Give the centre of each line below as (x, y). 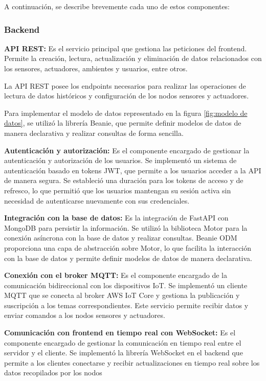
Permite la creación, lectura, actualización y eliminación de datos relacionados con (133, 58)
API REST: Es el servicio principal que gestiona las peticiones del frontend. (126, 48)
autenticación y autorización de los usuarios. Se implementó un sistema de (120, 160)
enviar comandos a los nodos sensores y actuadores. (85, 315)
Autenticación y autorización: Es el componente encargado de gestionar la (127, 150)
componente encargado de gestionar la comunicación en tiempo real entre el (123, 342)
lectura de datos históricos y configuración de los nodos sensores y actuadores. (127, 96)
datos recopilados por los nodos (53, 373)
